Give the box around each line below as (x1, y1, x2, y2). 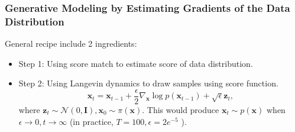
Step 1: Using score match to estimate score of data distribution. (18, 57, 253, 69)
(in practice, (69, 115, 114, 127)
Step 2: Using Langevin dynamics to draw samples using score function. (18, 77, 278, 89)
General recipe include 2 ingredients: (5, 37, 137, 50)
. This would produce (142, 103, 219, 115)
